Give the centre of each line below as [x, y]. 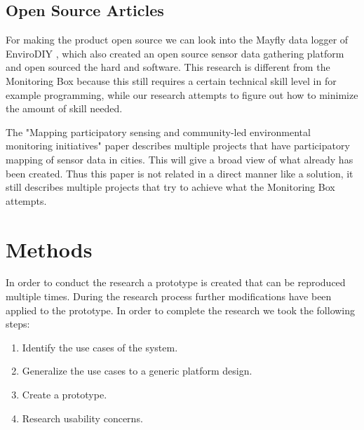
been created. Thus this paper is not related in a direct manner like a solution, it [180, 173]
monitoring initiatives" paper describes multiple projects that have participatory [178, 146]
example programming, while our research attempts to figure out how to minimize [182, 94]
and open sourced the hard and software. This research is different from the [168, 67]
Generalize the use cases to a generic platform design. [137, 371]
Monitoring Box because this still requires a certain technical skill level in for [171, 80]
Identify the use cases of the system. [100, 347]
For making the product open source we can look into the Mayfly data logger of [177, 40]
